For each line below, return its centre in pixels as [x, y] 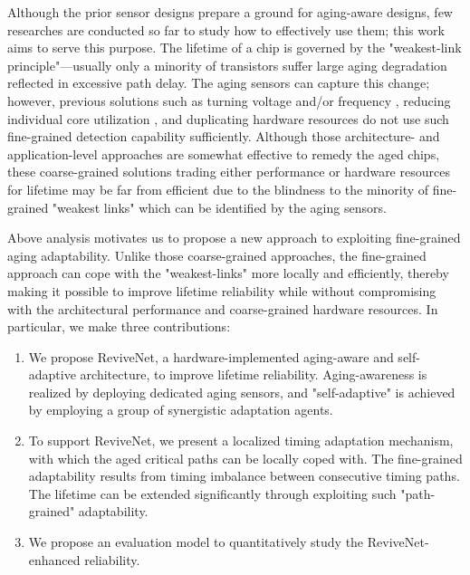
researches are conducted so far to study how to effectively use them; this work [226, 29]
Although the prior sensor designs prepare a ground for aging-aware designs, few [230, 12]
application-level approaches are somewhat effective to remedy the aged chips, [224, 153]
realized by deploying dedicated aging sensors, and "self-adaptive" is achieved [242, 392]
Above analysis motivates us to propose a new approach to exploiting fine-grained [234, 238]
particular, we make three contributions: [119, 326]
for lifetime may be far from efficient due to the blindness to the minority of [218, 189]
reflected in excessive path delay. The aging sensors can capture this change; [219, 83]
